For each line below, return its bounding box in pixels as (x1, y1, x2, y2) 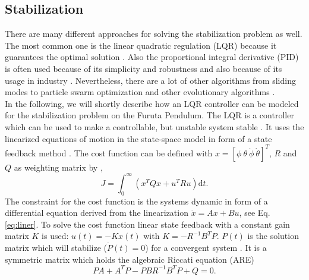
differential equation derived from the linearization (5, 206, 188, 219)
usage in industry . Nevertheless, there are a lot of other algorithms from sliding (5, 74, 296, 86)
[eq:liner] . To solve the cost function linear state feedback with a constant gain (5, 218, 290, 230)
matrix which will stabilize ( (5, 241, 108, 253)
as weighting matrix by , (14, 161, 103, 173)
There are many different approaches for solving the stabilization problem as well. (5, 27, 302, 40)
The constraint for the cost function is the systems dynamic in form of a (5, 194, 268, 207)
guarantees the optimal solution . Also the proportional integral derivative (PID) (5, 51, 299, 63)
